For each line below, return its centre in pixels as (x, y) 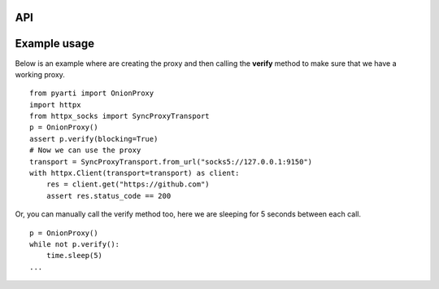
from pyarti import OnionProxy (92, 93)
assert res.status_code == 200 (109, 196)
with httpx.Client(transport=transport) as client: (135, 173)
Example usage (55, 44)
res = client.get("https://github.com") (128, 184)
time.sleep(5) (74, 256)
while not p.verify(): (75, 244)
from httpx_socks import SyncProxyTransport (120, 116)
